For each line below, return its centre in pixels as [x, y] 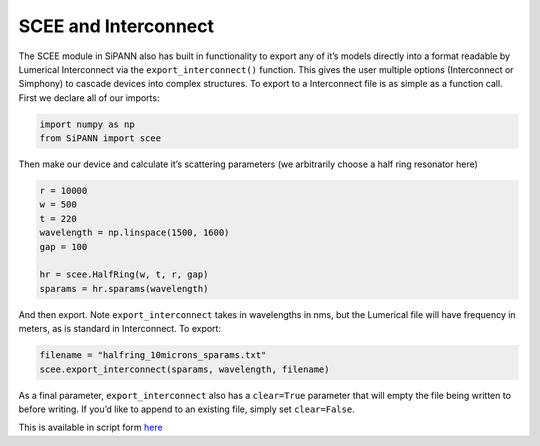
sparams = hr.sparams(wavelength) [124, 288]
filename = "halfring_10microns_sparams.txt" [153, 355]
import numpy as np [87, 124]
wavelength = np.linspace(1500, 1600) [134, 233]
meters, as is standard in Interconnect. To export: [120, 329]
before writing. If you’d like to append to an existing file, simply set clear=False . [186, 409]
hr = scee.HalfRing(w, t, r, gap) [124, 274]
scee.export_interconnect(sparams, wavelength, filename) [184, 369]
